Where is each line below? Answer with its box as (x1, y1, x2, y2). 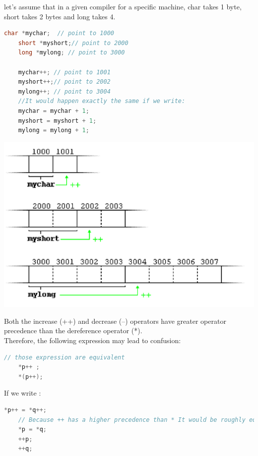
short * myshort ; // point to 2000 (18, 39, 129, 47)
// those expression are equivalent (4, 354, 125, 361)
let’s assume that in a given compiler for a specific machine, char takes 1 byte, (4, 1, 242, 11)
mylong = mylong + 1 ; (18, 127, 89, 134)
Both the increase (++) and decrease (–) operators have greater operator (4, 315, 226, 326)
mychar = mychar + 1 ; (18, 107, 89, 114)
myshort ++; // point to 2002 (18, 78, 111, 86)
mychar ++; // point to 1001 (18, 68, 111, 76)
